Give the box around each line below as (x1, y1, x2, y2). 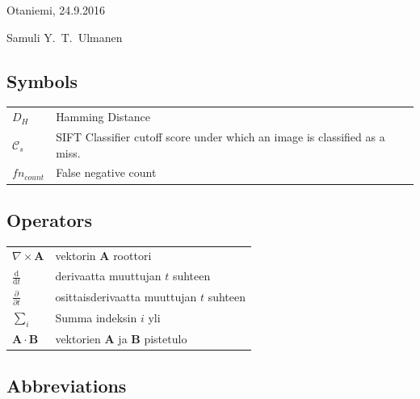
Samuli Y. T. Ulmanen (6, 28, 123, 45)
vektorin (55, 247, 96, 264)
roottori (113, 247, 152, 264)
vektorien (55, 330, 101, 346)
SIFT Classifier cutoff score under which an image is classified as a (56, 128, 385, 145)
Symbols (6, 68, 78, 93)
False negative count (56, 164, 157, 181)
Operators (6, 207, 92, 232)
